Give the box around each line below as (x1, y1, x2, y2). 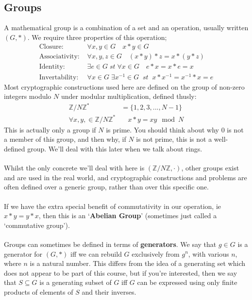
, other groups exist (181, 163, 239, 173)
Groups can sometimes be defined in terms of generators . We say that (4, 239, 217, 249)
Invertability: (39, 74, 79, 81)
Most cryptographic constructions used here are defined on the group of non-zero (4, 81, 245, 92)
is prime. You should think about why (106, 124, 219, 134)
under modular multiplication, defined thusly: (61, 91, 197, 101)
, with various (188, 248, 229, 259)
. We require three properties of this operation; (27, 32, 167, 42)
